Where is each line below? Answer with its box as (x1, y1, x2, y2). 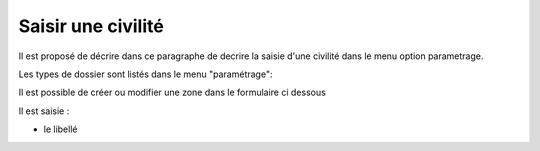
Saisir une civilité (18, 15, 164, 37)
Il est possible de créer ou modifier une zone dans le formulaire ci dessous (18, 86, 327, 99)
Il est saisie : (18, 105, 70, 117)
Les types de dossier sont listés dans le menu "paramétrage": (18, 68, 273, 80)
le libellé (43, 123, 78, 135)
